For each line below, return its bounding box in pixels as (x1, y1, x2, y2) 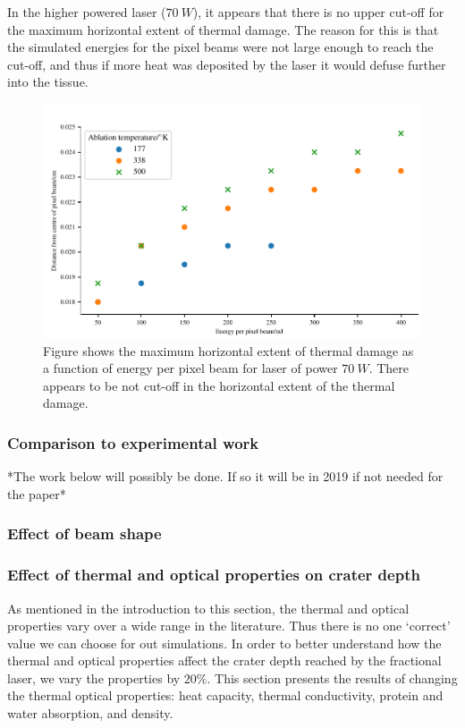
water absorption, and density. (7, 704, 173, 723)
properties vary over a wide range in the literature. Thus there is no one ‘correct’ (7, 616, 451, 635)
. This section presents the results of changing (207, 668, 458, 687)
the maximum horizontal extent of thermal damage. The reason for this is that (7, 20, 439, 38)
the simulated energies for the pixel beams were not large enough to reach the (7, 38, 434, 56)
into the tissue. (7, 72, 89, 91)
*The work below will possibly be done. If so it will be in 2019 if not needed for (7, 467, 444, 486)
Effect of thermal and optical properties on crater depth (7, 563, 420, 586)
